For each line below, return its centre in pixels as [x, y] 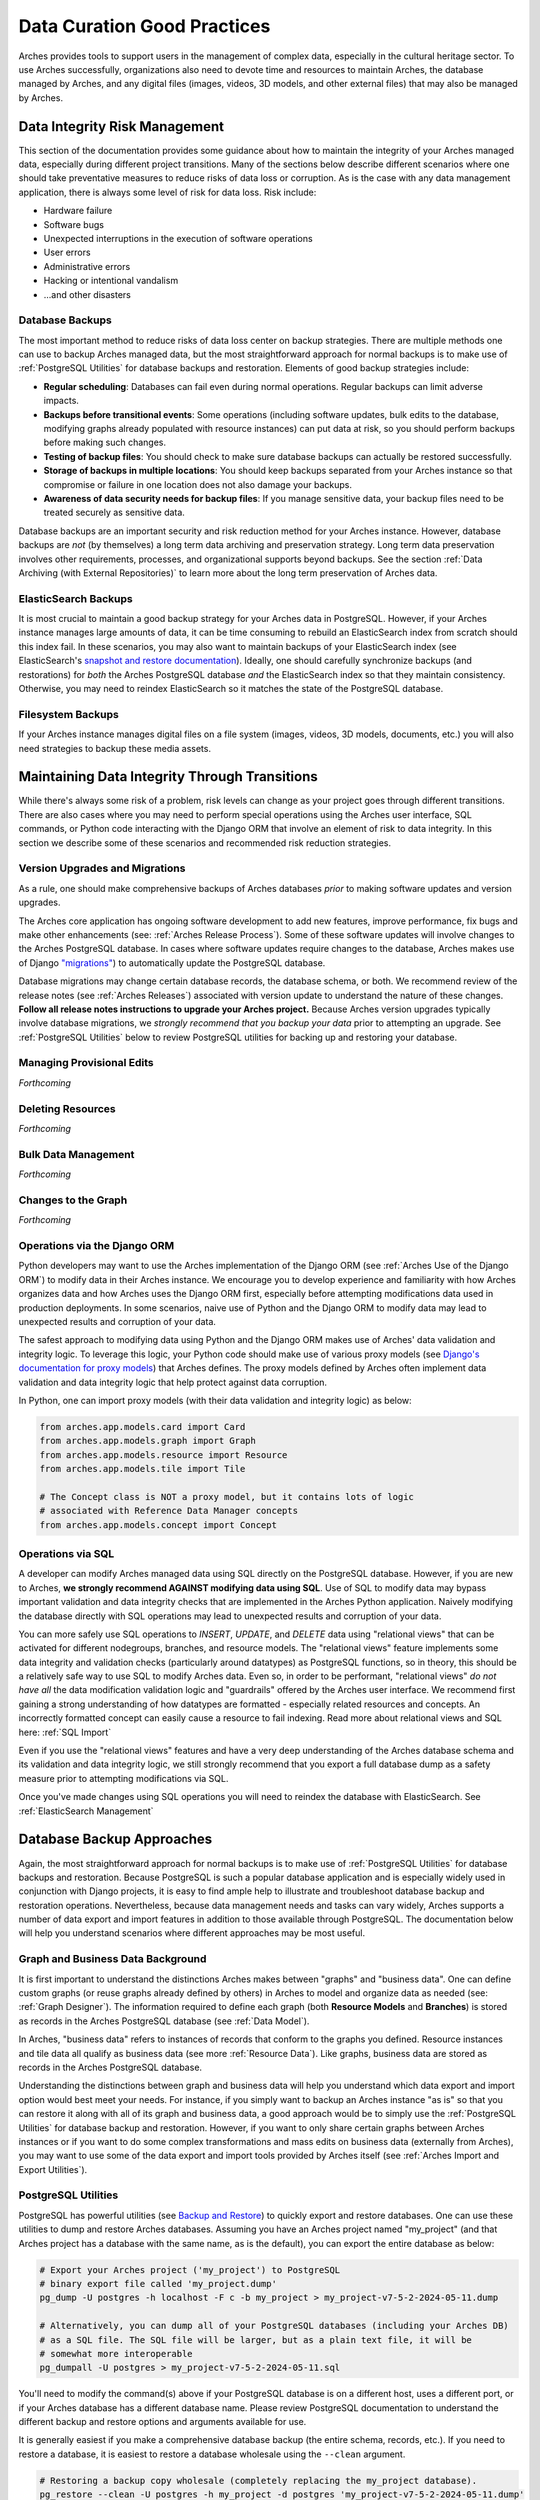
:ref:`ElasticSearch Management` [86, 1811]
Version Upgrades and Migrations [102, 868]
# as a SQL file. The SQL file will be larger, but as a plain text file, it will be [255, 2339]
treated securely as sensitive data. [114, 512]
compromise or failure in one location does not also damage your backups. [198, 484]
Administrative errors [87, 266]
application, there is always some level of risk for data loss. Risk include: [167, 192]
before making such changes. [105, 442]
